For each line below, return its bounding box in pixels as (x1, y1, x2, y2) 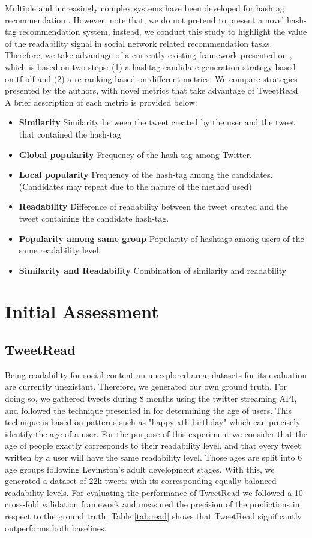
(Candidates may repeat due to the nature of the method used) (19, 180, 252, 192)
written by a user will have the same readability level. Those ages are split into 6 (5, 451, 302, 464)
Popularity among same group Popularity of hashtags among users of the (19, 232, 304, 244)
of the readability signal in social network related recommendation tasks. (5, 37, 272, 49)
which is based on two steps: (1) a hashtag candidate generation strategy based (5, 60, 296, 73)
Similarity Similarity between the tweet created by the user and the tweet (19, 116, 295, 128)
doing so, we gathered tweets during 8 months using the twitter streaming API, (5, 392, 297, 405)
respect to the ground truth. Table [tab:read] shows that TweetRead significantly (5, 509, 302, 522)
